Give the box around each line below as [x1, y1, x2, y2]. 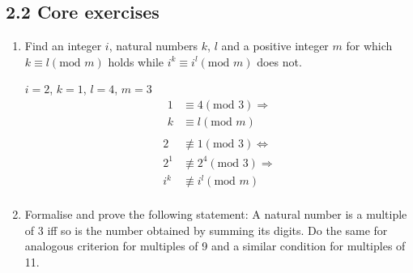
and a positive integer [221, 37, 329, 54]
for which [346, 37, 393, 54]
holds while [108, 53, 164, 70]
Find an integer [24, 37, 102, 54]
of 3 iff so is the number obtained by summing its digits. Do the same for [24, 221, 388, 238]
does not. [257, 53, 302, 70]
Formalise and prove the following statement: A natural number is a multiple [24, 206, 407, 223]
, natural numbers [109, 37, 198, 54]
